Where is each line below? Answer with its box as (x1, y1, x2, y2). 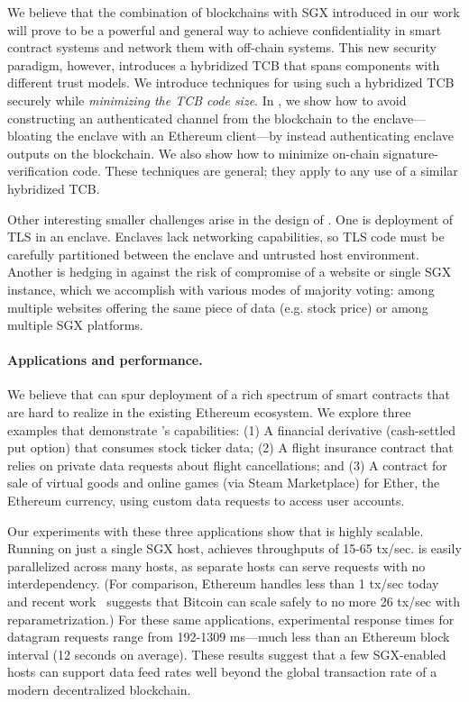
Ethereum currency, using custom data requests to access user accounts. (7, 491, 405, 510)
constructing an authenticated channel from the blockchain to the (7, 108, 370, 127)
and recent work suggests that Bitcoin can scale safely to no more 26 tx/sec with (7, 592, 460, 611)
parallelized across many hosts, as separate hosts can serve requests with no (7, 556, 426, 575)
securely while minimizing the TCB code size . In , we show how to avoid (7, 90, 407, 109)
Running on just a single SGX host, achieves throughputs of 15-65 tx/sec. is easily (7, 539, 462, 558)
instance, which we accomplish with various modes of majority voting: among (7, 279, 435, 298)
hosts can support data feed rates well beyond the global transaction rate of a (7, 662, 437, 681)
